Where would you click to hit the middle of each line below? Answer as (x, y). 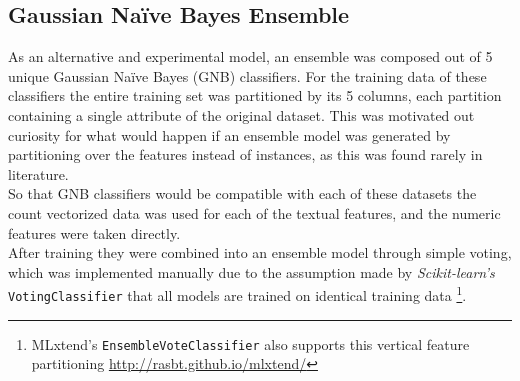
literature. (38, 173)
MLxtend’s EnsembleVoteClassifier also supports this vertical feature (250, 343)
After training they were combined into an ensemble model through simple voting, (260, 252)
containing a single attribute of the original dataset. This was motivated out (241, 114)
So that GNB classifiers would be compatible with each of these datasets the (242, 193)
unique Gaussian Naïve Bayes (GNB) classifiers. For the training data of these (247, 75)
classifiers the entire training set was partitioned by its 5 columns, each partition (255, 95)
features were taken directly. (94, 232)
